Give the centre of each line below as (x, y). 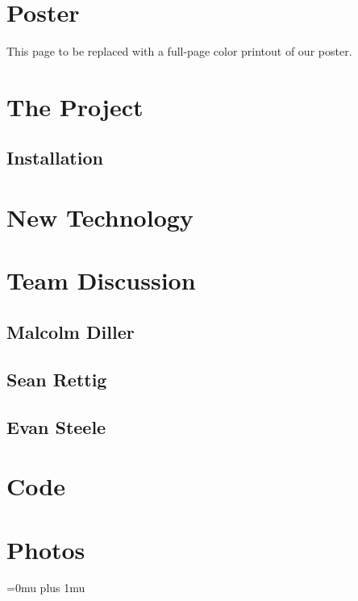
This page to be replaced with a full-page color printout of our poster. (179, 51)
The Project (75, 106)
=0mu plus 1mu (46, 588)
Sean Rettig (57, 379)
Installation (55, 158)
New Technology (100, 217)
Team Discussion (101, 280)
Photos (46, 549)
